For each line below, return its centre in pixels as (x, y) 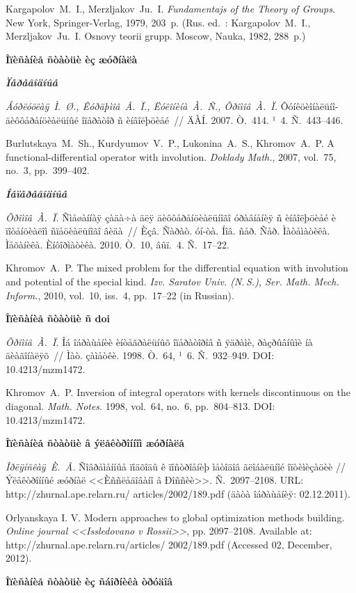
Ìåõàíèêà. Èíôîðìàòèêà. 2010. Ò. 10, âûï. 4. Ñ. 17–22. (118, 244)
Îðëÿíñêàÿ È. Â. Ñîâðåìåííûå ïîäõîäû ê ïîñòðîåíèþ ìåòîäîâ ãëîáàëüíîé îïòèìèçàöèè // (176, 466)
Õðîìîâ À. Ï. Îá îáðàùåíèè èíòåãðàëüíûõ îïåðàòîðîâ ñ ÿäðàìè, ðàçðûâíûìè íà (159, 341)
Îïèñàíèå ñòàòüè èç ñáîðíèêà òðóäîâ (89, 581)
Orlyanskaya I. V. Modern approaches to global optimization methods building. (175, 517)
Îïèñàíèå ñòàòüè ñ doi (58, 318)
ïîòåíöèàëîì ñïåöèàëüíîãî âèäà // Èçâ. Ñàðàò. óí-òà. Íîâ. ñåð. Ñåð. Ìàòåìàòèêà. (168, 231)
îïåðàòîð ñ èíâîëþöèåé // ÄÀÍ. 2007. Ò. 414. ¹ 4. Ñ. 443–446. (212, 119)
